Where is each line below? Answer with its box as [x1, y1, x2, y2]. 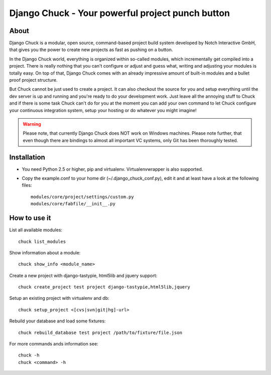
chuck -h [18, 352, 40, 358]
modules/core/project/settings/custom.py [31, 194, 134, 200]
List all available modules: [9, 227, 63, 233]
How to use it [9, 214, 51, 222]
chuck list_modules [18, 238, 66, 244]
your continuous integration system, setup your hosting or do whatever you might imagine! [9, 107, 197, 113]
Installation [9, 153, 45, 161]
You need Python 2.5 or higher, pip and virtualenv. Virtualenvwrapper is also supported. [22, 166, 203, 172]
